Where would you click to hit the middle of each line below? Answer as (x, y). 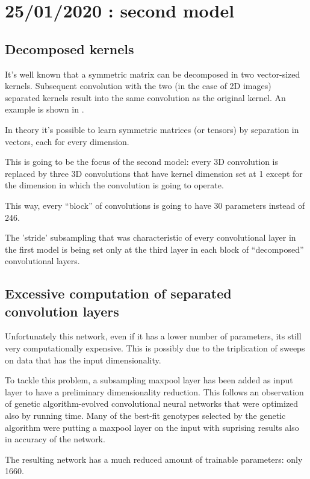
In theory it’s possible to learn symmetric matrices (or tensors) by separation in (152, 129)
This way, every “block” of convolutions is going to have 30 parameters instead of (155, 205)
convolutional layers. (42, 261)
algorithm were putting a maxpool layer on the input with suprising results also (152, 427)
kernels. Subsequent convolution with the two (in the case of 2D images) (138, 86)
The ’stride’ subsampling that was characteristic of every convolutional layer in (150, 237)
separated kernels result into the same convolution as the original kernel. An (145, 97)
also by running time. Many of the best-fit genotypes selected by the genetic (145, 416)
